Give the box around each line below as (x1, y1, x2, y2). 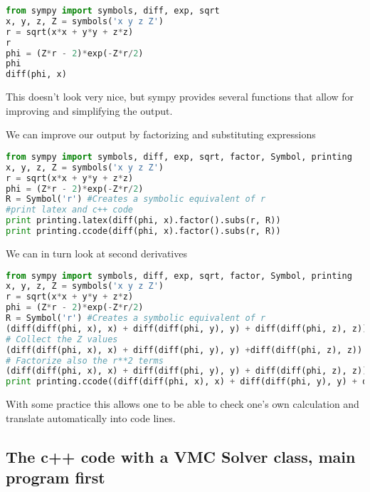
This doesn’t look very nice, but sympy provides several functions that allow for (6, 89, 354, 104)
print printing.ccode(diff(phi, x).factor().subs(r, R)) (6, 226, 281, 237)
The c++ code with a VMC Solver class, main (6, 445, 356, 467)
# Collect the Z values (6, 334, 118, 344)
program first (6, 466, 105, 488)
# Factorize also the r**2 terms (6, 355, 164, 366)
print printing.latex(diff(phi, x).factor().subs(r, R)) (6, 215, 281, 226)
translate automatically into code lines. (6, 410, 176, 425)
